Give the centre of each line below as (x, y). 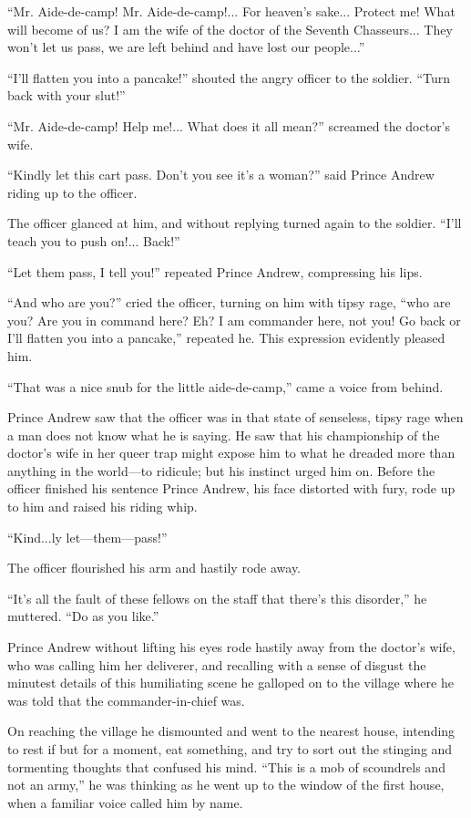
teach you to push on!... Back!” (94, 240)
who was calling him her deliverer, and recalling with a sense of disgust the (217, 664)
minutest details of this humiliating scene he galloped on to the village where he (230, 683)
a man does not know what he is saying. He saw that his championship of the (224, 435)
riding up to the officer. (72, 192)
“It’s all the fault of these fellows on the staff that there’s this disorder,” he (217, 598)
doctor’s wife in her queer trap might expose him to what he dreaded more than (231, 453)
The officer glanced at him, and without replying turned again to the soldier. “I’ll (235, 223)
